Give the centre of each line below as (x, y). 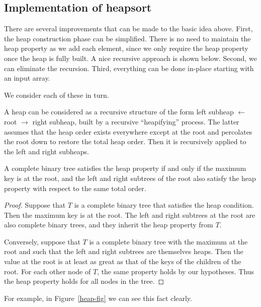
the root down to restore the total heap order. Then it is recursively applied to (125, 141)
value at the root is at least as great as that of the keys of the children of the (123, 261)
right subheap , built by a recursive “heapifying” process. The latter (136, 121)
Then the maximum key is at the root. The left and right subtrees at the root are (130, 214)
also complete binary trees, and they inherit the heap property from (109, 225)
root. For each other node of (48, 271)
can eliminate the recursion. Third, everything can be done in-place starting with (129, 68)
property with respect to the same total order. (75, 188)
